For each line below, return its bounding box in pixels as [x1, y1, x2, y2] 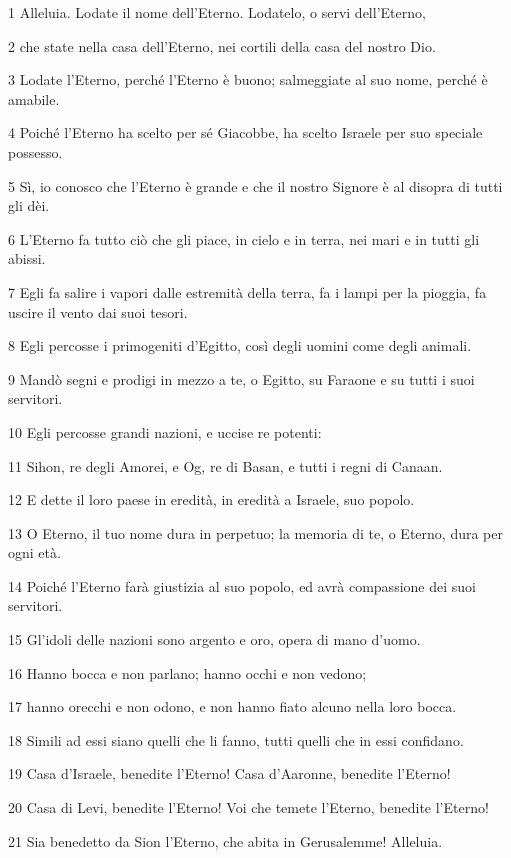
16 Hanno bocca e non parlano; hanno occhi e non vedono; [8, 662, 367, 683]
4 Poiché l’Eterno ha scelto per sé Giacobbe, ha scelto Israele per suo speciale [8, 122, 483, 143]
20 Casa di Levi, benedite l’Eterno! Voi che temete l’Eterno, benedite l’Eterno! [8, 797, 489, 818]
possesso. [8, 141, 63, 162]
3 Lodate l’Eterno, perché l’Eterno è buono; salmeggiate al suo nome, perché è [8, 69, 488, 90]
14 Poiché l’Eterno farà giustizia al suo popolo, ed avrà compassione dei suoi [8, 575, 476, 596]
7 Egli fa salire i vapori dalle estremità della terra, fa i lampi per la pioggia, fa [8, 281, 487, 302]
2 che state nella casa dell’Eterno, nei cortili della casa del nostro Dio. [8, 35, 436, 56]
